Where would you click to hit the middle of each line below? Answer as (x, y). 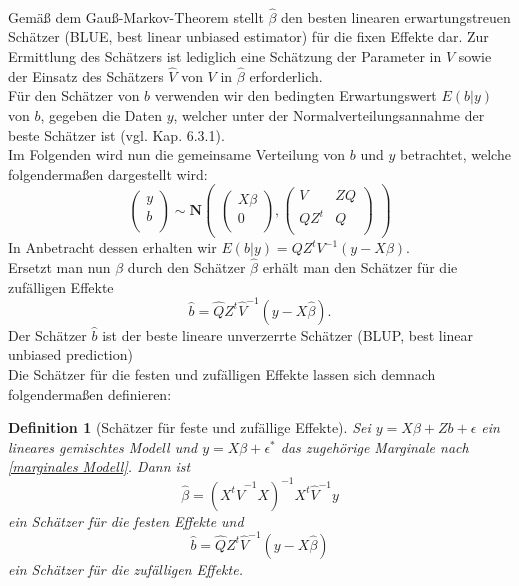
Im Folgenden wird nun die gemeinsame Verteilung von (177, 154)
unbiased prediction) (70, 354)
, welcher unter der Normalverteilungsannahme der (329, 115)
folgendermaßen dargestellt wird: (108, 173)
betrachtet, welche (455, 154)
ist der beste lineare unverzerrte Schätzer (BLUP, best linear (288, 334)
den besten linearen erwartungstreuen (396, 16)
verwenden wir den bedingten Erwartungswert (295, 95)
